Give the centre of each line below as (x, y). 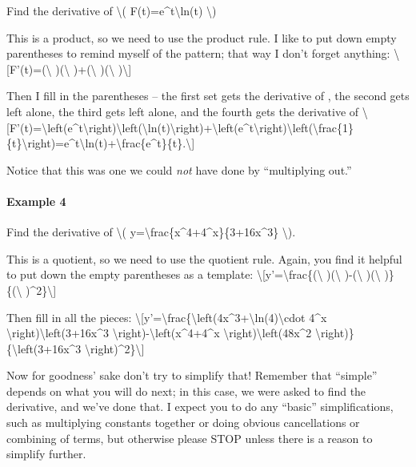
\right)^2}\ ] (115, 348)
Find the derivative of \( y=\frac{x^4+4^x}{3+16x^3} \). (151, 232)
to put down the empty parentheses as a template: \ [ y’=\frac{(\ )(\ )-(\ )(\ (194, 274)
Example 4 (36, 201)
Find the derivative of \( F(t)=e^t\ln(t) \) (112, 10)
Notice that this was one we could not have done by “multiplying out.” (179, 169)
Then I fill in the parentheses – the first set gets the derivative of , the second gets (208, 96)
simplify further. (46, 454)
